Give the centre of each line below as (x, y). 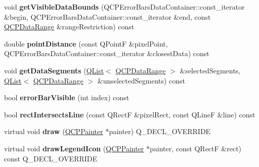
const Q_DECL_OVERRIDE (51, 158)
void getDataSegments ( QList (54, 70)
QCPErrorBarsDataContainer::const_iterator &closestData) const (107, 53)
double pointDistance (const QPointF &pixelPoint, (86, 43)
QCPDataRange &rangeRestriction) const (69, 27)
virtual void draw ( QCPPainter (54, 131)
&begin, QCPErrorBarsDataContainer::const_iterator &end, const (107, 16)
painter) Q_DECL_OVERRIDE (160, 131)
